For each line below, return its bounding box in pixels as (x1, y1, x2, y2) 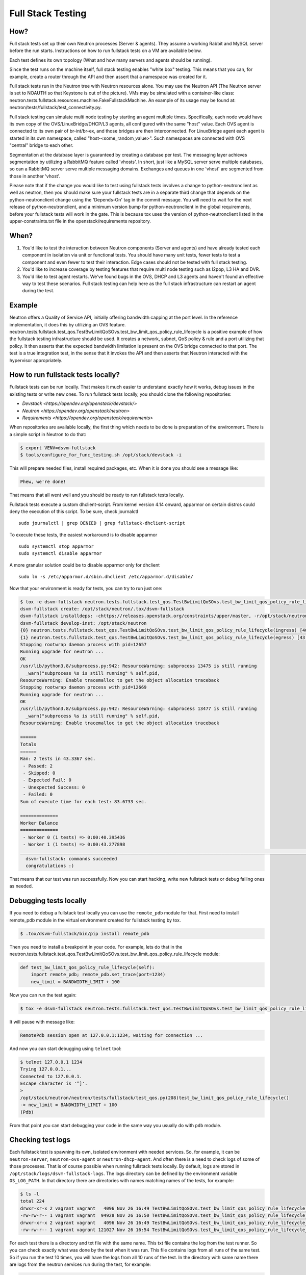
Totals (20, 742, 37, 747)
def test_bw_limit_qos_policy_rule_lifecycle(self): (20, 964, 155, 971)
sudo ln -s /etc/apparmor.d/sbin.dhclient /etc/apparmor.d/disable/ (18, 574, 193, 580)
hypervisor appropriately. (9, 357, 63, 363)
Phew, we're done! (20, 479, 66, 484)
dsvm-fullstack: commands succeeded (25, 856, 117, 861)
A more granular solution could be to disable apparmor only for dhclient (9, 562, 160, 568)
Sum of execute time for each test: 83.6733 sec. (20, 799, 147, 804)
